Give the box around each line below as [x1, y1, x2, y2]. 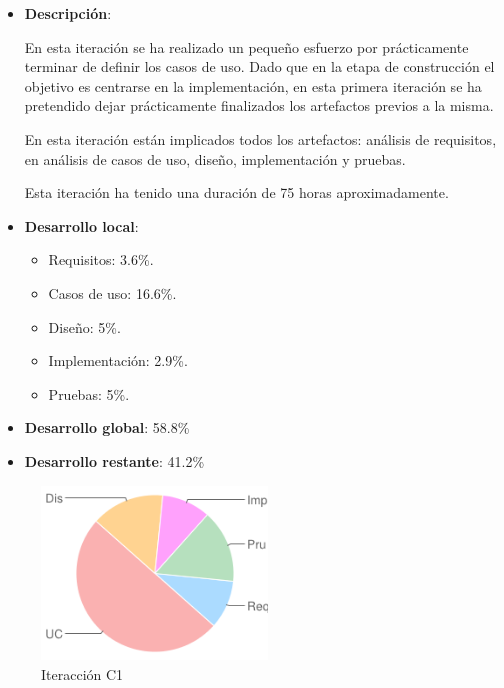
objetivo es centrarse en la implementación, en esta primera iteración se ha [24, 75, 482, 96]
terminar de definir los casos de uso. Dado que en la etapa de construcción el [24, 56, 495, 77]
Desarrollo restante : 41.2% [24, 450, 205, 471]
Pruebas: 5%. [48, 383, 130, 404]
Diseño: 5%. [48, 316, 121, 337]
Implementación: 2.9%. [48, 350, 188, 371]
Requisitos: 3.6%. [48, 249, 154, 270]
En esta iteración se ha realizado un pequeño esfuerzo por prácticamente [24, 36, 469, 57]
